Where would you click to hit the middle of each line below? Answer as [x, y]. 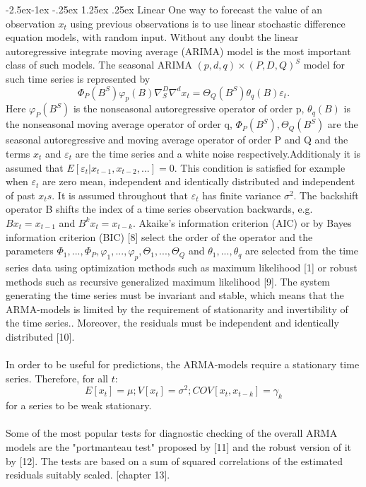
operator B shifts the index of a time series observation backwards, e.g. [159, 209]
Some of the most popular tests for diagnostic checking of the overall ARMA [172, 433]
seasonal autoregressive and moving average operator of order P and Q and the [177, 140]
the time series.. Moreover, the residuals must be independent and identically [172, 323]
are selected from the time [302, 251]
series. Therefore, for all [57, 378]
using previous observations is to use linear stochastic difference [208, 23]
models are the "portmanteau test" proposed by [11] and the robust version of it [179, 446]
